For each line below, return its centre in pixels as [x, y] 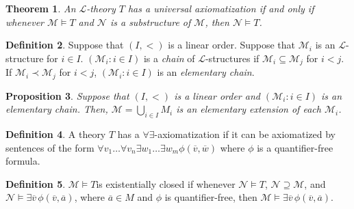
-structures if [232, 58]
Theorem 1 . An [41, 8]
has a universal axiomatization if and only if [221, 8]
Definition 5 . [36, 183]
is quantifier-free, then [211, 197]
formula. [23, 161]
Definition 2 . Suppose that [65, 45]
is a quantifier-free [295, 147]
